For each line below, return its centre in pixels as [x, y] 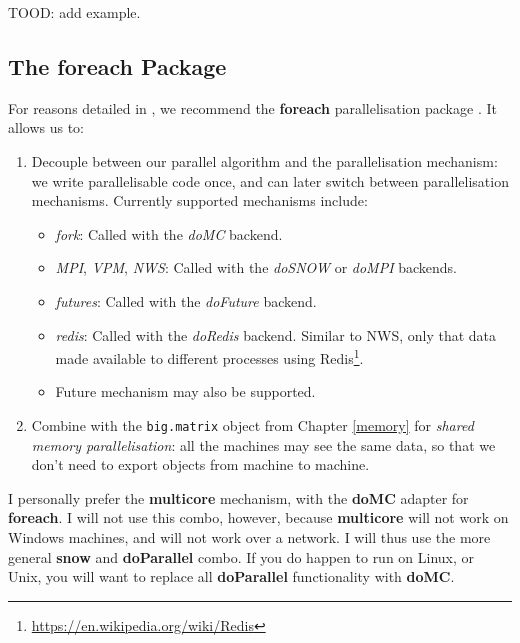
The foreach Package [117, 65]
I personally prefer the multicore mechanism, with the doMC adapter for [238, 497]
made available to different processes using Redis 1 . [209, 356]
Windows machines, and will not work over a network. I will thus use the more [249, 537]
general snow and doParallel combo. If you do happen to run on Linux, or [241, 556]
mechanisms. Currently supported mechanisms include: [199, 200]
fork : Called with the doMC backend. [169, 233]
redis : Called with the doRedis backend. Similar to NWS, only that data [276, 334]
